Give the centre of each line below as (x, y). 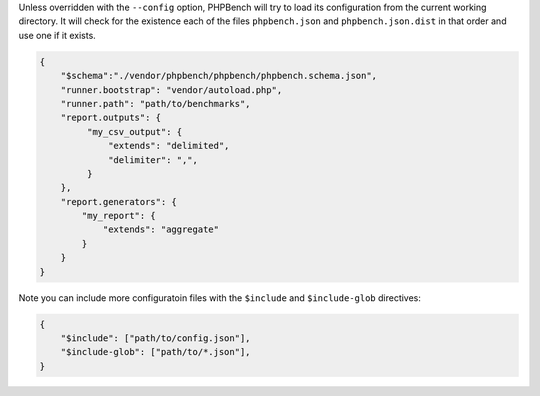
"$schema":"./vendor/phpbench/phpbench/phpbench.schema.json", (219, 76)
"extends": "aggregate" (161, 229)
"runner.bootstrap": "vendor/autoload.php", (171, 89)
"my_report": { (119, 216)
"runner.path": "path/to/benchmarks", (155, 103)
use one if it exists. (57, 35)
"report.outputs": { (111, 118)
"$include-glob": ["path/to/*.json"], (155, 352)
